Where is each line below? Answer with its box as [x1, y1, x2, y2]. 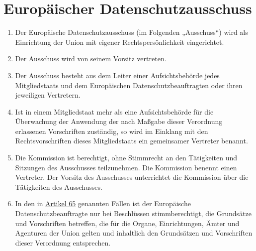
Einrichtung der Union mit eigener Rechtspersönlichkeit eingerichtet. [15, 36, 224, 47]
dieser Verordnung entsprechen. [15, 237, 111, 248]
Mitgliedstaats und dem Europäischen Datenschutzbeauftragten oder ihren [15, 80, 243, 90]
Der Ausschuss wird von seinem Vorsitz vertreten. [15, 53, 167, 64]
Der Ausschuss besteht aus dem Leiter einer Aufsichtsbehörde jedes [15, 70, 220, 80]
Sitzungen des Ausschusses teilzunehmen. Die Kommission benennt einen [15, 162, 237, 172]
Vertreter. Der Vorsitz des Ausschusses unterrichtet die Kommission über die [15, 172, 249, 182]
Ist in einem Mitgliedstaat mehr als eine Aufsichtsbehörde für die [15, 106, 214, 117]
